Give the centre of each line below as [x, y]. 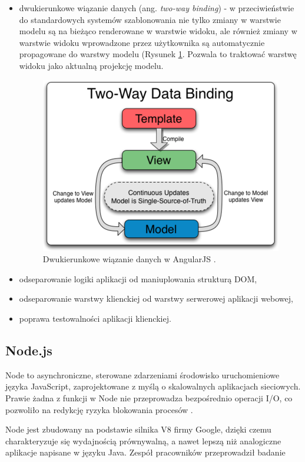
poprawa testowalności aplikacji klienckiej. [95, 318]
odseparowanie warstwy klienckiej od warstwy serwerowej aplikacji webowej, [156, 298]
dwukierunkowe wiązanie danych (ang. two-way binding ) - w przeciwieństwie [157, 8]
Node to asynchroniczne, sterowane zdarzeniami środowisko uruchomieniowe [142, 374]
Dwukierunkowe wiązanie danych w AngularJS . [129, 259]
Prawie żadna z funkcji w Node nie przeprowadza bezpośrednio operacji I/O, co [149, 397]
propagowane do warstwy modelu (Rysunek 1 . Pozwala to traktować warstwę [158, 54]
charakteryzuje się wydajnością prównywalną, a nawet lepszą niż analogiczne [143, 440]
